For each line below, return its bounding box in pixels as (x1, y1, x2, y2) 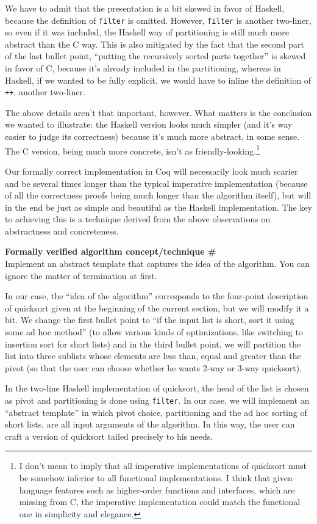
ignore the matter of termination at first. (5, 269, 157, 282)
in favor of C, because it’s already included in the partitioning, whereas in (5, 62, 281, 75)
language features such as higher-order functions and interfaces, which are (19, 483, 295, 496)
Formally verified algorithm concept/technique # (5, 245, 216, 258)
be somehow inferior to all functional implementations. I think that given (19, 471, 293, 484)
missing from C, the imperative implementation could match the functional (19, 495, 301, 508)
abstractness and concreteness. (5, 224, 119, 237)
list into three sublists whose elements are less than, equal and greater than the (5, 349, 301, 362)
